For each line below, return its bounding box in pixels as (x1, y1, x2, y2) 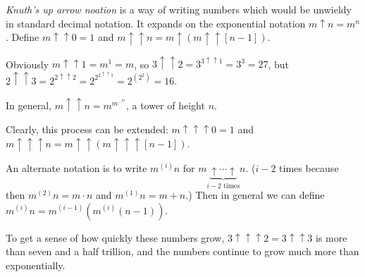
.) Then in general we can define (185, 187, 325, 202)
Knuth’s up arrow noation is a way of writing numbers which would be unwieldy (6, 2, 352, 16)
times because (279, 161, 339, 176)
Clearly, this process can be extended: (6, 121, 168, 136)
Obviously (6, 56, 49, 71)
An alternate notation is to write (6, 161, 147, 176)
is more (315, 230, 347, 245)
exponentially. (6, 257, 66, 272)
